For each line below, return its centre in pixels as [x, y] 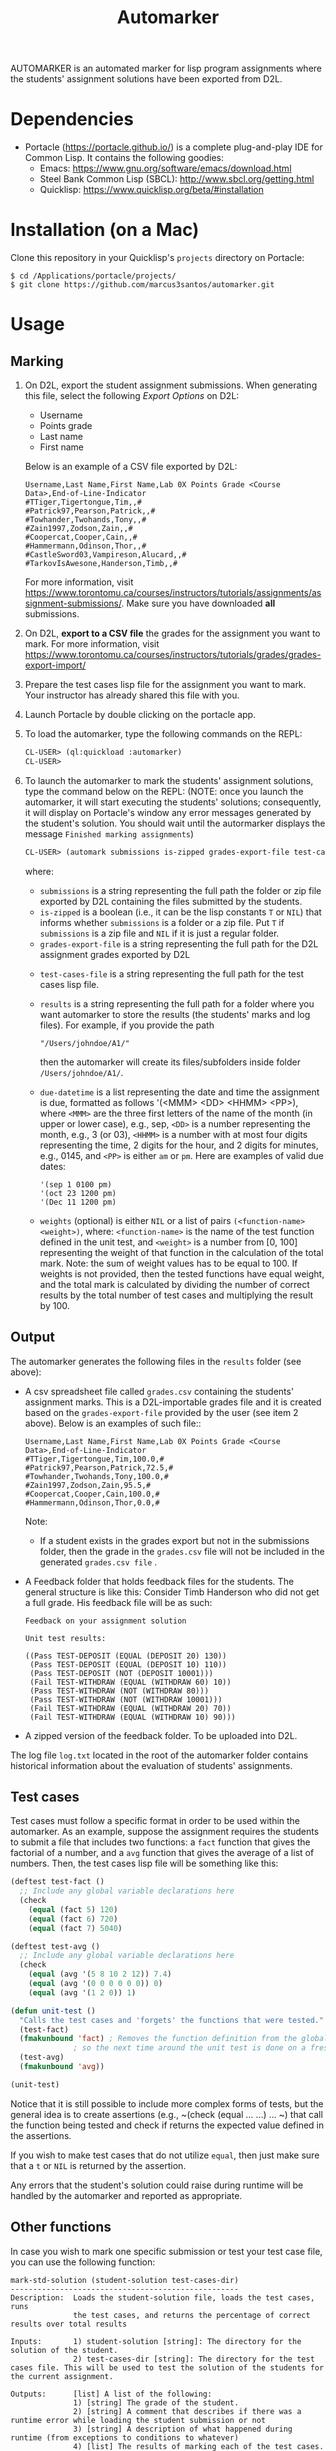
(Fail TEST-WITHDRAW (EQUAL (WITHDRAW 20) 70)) [130, 1708]
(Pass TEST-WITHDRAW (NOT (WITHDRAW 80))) [119, 1691]
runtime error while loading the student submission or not [138, 2420]
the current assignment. [62, 2376]
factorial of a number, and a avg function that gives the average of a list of [162, 1853]
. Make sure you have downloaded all [198, 603]
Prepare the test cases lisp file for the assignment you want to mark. [165, 685]
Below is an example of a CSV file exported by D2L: [131, 467]
